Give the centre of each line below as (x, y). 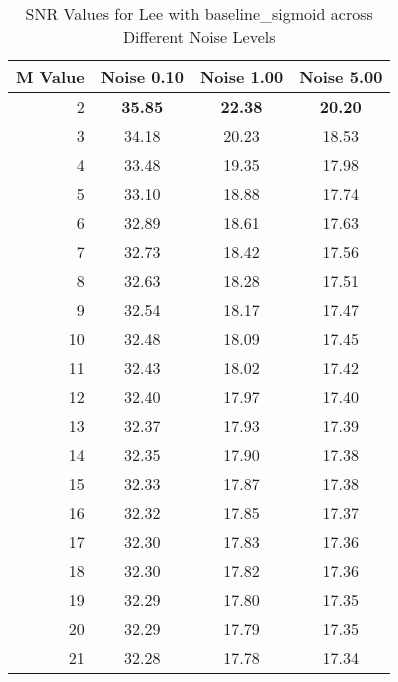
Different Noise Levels (199, 36)
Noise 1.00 (241, 76)
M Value (50, 76)
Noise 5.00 (341, 76)
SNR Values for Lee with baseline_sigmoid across (199, 13)
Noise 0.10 (142, 76)
